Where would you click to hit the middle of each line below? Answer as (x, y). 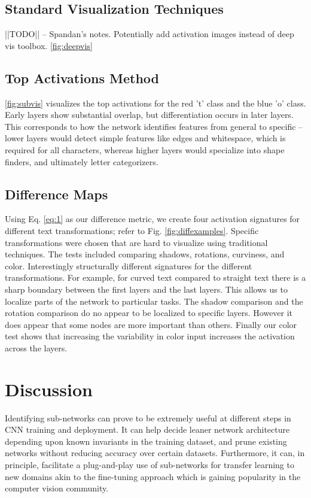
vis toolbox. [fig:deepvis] (49, 45)
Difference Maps (57, 194)
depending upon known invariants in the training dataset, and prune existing (146, 441)
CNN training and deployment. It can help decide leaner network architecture (147, 429)
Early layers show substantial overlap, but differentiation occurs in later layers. (149, 115)
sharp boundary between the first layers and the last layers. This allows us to (146, 289)
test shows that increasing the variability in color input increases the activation (150, 336)
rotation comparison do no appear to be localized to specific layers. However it (149, 313)
